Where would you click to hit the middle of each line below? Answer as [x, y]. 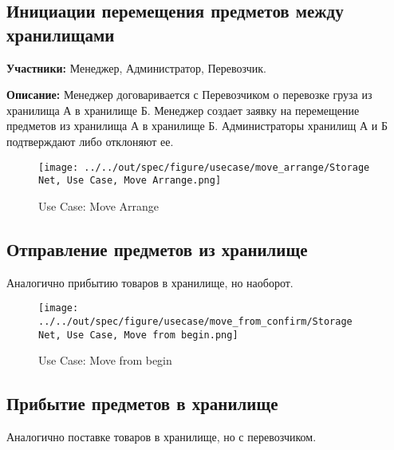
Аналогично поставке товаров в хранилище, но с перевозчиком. [162, 437]
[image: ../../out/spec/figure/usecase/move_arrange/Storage [204, 167]
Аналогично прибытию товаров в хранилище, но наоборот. [150, 282]
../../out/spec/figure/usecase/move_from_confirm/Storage [195, 321]
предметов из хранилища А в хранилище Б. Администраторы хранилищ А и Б [197, 126]
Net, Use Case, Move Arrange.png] [130, 181]
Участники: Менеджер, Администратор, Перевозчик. [136, 67]
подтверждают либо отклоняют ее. [90, 141]
